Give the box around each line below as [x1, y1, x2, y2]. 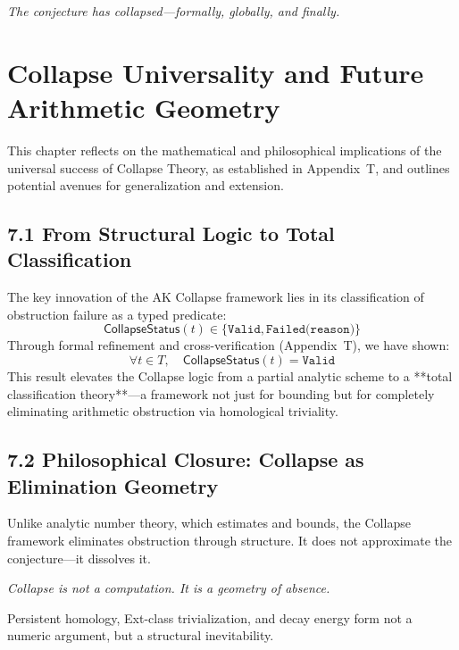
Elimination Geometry [7, 471, 219, 499]
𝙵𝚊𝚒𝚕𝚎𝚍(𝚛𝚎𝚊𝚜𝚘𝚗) [266, 323, 355, 337]
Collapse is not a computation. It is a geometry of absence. [7, 579, 330, 597]
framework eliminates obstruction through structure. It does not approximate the [7, 531, 452, 550]
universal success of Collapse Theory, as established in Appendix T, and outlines [7, 158, 450, 177]
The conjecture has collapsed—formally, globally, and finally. [7, 2, 340, 20]
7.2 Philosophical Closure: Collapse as [7, 446, 364, 473]
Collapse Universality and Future [7, 54, 424, 90]
